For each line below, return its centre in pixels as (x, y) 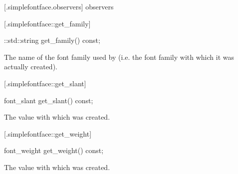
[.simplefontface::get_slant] (45, 83)
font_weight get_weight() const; (54, 150)
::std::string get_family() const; (52, 40)
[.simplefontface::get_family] (47, 23)
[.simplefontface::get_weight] (48, 133)
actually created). (31, 67)
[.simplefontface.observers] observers (59, 6)
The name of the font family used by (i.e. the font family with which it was (119, 57)
